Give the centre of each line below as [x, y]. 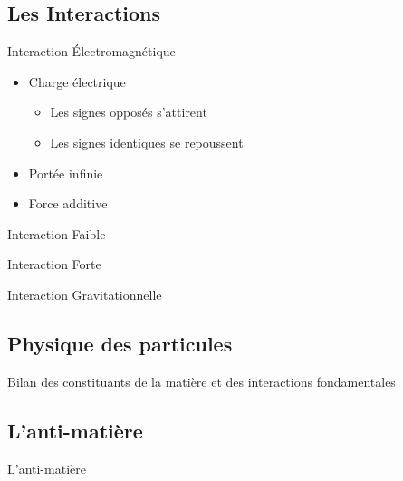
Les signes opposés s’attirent [129, 112]
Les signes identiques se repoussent [147, 142]
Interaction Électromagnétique [91, 51]
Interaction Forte [54, 264]
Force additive [68, 203]
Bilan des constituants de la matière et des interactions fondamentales [201, 381]
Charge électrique [77, 81]
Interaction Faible [57, 233]
